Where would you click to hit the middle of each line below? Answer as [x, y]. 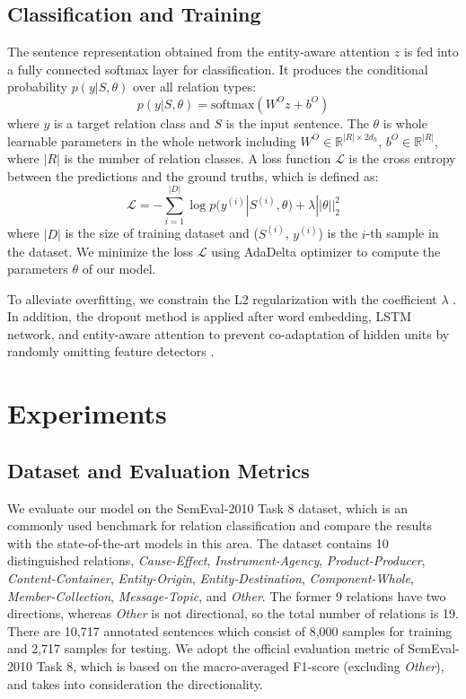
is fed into [431, 52]
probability [37, 87]
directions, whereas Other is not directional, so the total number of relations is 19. [233, 613]
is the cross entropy [402, 158]
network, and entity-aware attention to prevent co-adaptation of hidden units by [229, 333]
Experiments [87, 413]
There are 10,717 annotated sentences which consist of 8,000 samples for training [230, 630]
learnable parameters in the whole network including [152, 140]
